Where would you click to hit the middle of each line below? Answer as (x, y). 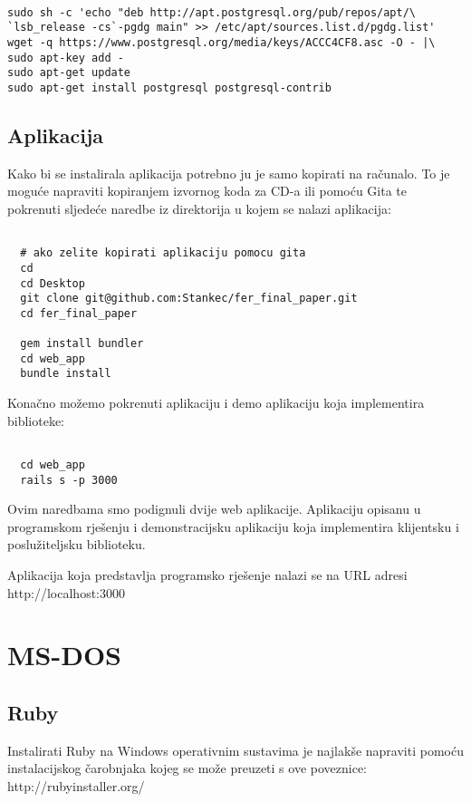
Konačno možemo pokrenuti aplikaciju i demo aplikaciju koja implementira (216, 403)
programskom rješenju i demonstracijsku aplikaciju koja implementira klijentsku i (233, 526)
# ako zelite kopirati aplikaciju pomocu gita (163, 253)
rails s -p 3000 (69, 480)
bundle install (66, 374)
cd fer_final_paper (79, 313)
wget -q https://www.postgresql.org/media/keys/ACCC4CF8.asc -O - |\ (221, 42)
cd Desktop (53, 283)
